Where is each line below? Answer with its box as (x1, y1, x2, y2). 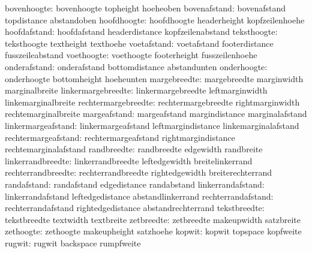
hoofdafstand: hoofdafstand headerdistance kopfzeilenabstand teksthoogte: (5, 25, 278, 38)
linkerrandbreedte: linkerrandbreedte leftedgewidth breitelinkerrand (5, 154, 253, 167)
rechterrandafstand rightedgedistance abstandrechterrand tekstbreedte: (5, 201, 265, 214)
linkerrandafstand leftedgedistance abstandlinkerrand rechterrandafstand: (5, 189, 274, 202)
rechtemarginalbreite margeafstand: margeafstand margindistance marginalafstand (5, 107, 307, 120)
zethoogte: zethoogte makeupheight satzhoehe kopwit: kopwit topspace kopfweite (5, 225, 302, 237)
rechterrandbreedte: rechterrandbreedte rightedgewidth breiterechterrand (5, 166, 272, 179)
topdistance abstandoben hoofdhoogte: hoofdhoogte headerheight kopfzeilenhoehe (5, 13, 305, 26)
